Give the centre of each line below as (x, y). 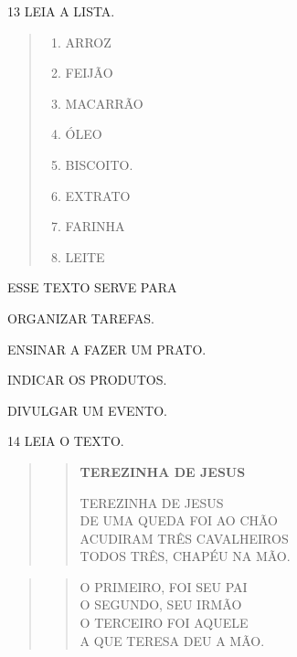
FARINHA (95, 226)
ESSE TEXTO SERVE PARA (92, 287)
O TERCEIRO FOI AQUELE (164, 623)
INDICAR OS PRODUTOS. (87, 380)
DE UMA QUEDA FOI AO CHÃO (179, 520)
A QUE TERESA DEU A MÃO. (172, 640)
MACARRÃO (104, 103)
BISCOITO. (99, 164)
